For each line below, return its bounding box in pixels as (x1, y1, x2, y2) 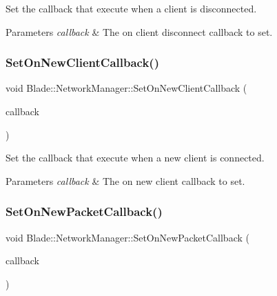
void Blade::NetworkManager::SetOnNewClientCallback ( (6, 81, 247, 95)
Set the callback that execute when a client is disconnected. (6, 1, 257, 15)
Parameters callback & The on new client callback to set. (6, 173, 245, 188)
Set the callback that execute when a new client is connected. (6, 150, 265, 165)
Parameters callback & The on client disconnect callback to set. (6, 24, 273, 39)
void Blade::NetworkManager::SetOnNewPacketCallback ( (6, 230, 249, 244)
